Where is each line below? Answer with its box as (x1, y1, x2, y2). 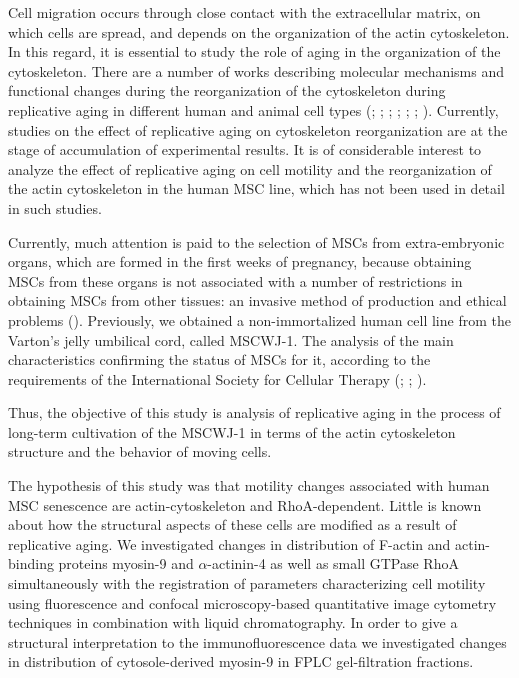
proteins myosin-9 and (58, 553, 194, 574)
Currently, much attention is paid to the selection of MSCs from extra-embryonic (8, 231, 505, 252)
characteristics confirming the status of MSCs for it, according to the (8, 349, 431, 370)
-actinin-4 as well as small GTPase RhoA (207, 553, 459, 574)
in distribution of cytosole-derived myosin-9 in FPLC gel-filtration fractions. (8, 651, 474, 672)
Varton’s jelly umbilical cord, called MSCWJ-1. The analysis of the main (8, 329, 454, 350)
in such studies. (8, 197, 102, 218)
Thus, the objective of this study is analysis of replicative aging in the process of (8, 402, 501, 423)
